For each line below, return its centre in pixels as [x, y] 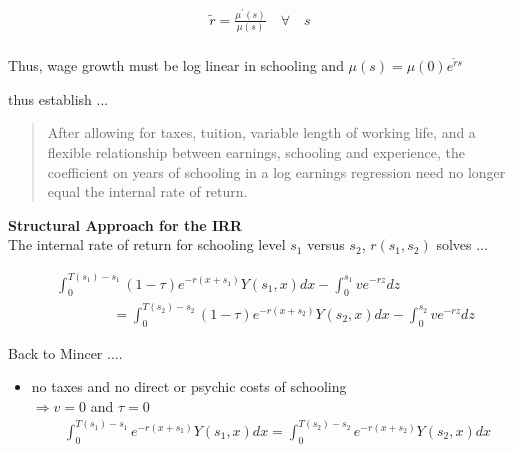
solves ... [462, 244]
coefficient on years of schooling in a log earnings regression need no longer [276, 171]
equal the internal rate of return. [147, 191]
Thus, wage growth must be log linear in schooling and [176, 65]
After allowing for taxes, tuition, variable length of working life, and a [261, 132]
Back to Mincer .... [65, 352]
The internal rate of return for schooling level [147, 244]
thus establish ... [58, 98]
